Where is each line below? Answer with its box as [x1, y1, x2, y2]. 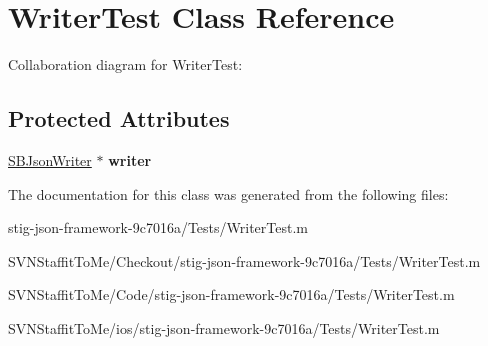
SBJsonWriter [8, 149, 92, 170]
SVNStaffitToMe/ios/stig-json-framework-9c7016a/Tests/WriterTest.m [8, 317, 440, 338]
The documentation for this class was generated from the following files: [8, 183, 449, 204]
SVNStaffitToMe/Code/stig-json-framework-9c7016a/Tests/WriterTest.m [8, 284, 455, 305]
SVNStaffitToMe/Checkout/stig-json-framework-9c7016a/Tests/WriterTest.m [8, 250, 481, 271]
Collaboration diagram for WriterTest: [8, 54, 243, 75]
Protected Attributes [8, 103, 230, 134]
